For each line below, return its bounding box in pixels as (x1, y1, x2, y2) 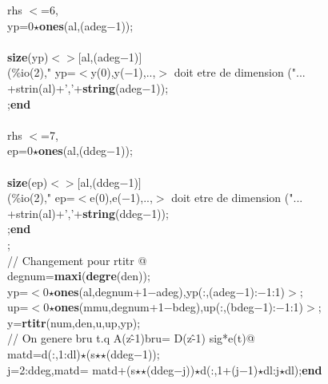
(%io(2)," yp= (7, 64, 76, 81)
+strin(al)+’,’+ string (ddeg (7, 204, 143, 221)
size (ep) (7, 173, 48, 190)
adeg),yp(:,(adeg (156, 283, 236, 299)
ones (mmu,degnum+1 (54, 299, 164, 315)
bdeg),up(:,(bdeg (172, 299, 254, 315)
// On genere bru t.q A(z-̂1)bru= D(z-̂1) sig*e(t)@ (7, 330, 255, 346)
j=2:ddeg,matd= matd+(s (7, 361, 135, 378)
